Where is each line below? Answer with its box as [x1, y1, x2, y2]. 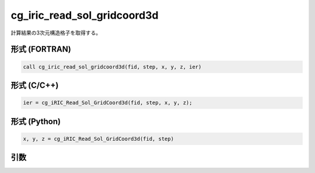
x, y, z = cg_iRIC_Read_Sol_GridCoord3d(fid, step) [23, 135, 174, 142]
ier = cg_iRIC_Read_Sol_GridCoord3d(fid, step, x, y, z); [23, 99, 192, 106]
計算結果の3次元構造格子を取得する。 [10, 29, 101, 36]
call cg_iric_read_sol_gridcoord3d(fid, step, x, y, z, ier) [23, 63, 202, 70]
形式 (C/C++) [10, 80, 59, 90]
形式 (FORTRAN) [10, 44, 71, 54]
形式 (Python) [10, 116, 61, 126]
